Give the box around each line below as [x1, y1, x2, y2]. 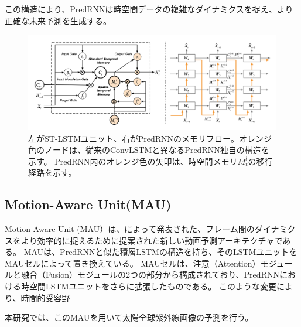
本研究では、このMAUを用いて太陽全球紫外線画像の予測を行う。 [5, 311, 254, 323]
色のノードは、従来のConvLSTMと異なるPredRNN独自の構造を [28, 144, 269, 156]
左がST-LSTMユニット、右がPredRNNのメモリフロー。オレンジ [28, 132, 272, 144]
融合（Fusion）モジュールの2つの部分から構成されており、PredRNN [20, 268, 279, 281]
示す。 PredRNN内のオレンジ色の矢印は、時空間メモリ [28, 155, 238, 167]
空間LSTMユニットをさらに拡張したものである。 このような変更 [29, 280, 276, 292]
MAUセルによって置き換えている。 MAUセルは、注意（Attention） [5, 257, 261, 269]
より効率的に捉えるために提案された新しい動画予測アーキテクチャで [20, 234, 283, 246]
